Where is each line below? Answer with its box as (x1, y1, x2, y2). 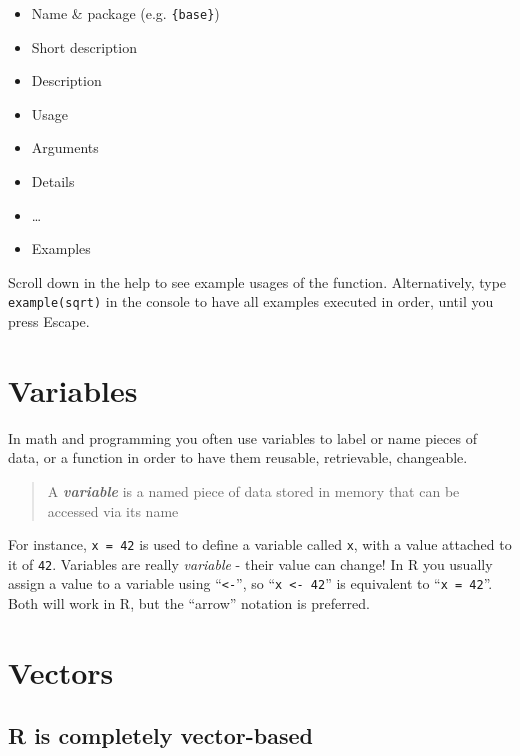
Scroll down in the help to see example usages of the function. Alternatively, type (8, 271, 507, 292)
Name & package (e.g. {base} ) (31, 3, 220, 23)
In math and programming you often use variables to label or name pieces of (8, 427, 477, 448)
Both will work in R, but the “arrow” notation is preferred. (8, 593, 370, 614)
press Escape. (8, 311, 90, 332)
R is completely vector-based (8, 720, 314, 751)
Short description (31, 36, 137, 57)
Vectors (8, 651, 114, 692)
